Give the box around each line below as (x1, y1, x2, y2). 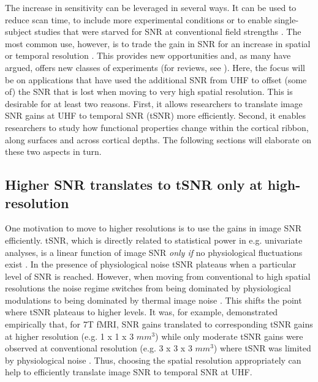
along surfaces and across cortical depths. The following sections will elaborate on (5, 133, 312, 146)
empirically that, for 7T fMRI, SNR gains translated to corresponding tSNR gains (5, 318, 313, 331)
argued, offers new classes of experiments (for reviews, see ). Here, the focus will (5, 61, 305, 73)
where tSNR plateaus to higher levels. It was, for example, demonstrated (5, 305, 278, 318)
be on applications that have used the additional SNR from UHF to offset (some (5, 73, 307, 86)
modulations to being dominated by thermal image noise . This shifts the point (5, 293, 302, 306)
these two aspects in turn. (5, 145, 102, 158)
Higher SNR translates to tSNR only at (5, 175, 263, 194)
